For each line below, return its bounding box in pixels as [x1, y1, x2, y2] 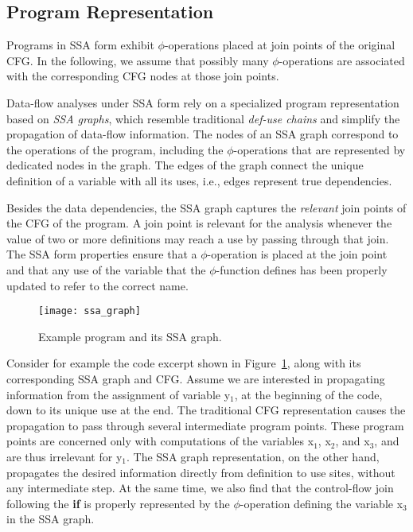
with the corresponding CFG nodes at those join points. [6, 68, 279, 84]
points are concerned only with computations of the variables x [6, 433, 314, 449]
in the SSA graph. [6, 511, 95, 527]
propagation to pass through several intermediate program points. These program [6, 417, 404, 433]
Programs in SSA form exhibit [6, 37, 154, 53]
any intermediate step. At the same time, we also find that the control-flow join [6, 480, 394, 496]
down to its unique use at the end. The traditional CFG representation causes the [6, 402, 406, 418]
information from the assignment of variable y [6, 386, 231, 402]
